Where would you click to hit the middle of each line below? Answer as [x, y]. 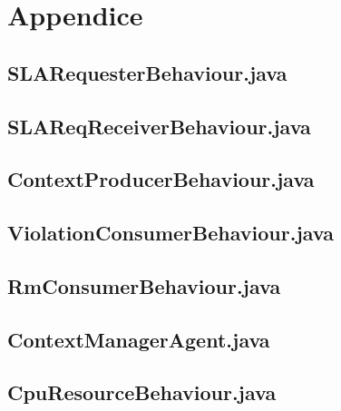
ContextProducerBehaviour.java [161, 179]
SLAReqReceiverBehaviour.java [159, 126]
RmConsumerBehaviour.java [144, 285]
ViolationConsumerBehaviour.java [170, 233]
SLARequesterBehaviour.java [147, 72]
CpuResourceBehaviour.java [142, 392]
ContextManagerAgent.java [139, 339]
